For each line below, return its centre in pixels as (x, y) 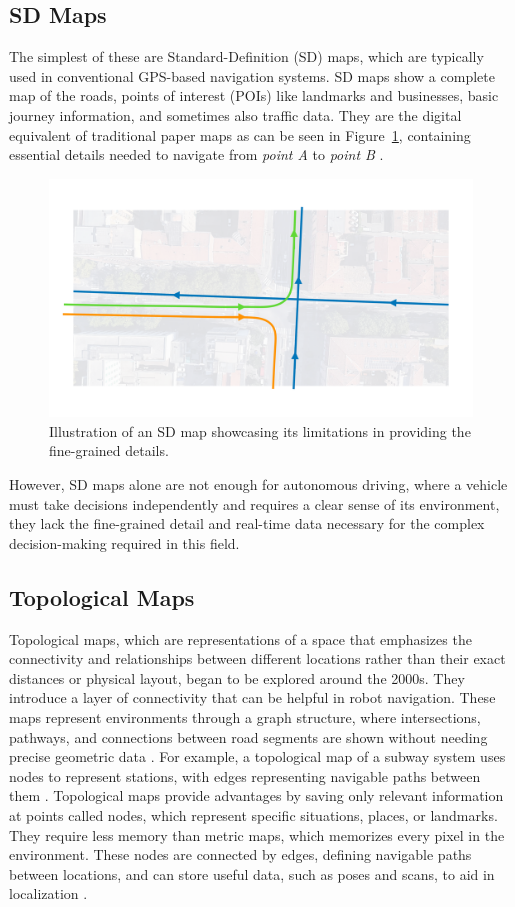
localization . (48, 893)
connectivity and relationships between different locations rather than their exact (257, 658)
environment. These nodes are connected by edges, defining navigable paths (240, 854)
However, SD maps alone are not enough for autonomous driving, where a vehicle (258, 484)
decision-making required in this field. (124, 542)
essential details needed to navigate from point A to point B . (196, 154)
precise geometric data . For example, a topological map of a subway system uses (257, 756)
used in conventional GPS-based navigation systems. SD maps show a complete (252, 75)
